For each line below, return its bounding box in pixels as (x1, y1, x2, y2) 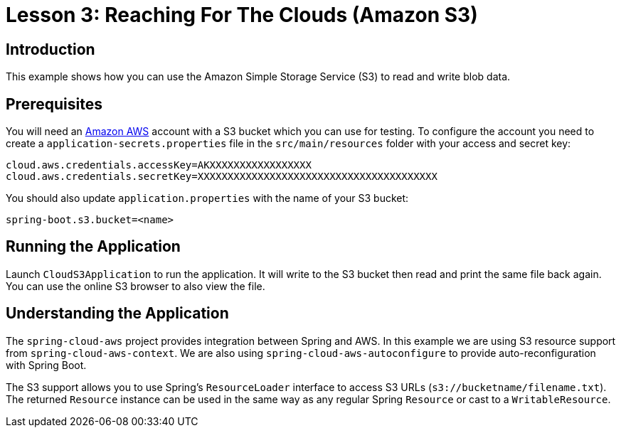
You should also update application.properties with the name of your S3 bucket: (6, 192, 409, 205)
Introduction (6, 40, 95, 58)
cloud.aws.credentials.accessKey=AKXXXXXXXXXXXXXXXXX (6, 159, 312, 171)
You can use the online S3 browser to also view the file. (6, 279, 265, 292)
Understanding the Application (6, 304, 229, 323)
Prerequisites (6, 95, 102, 113)
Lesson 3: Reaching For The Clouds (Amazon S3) (6, 3, 478, 27)
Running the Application (6, 237, 181, 256)
